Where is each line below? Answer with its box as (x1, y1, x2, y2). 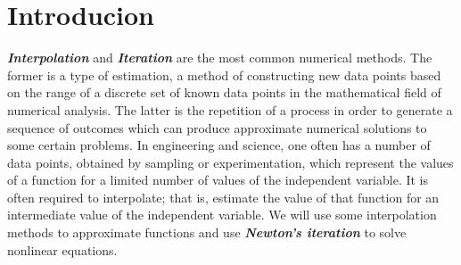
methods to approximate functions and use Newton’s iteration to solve (7, 223, 407, 242)
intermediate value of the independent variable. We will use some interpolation (7, 205, 437, 224)
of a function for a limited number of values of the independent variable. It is (7, 170, 429, 189)
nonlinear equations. (7, 240, 118, 259)
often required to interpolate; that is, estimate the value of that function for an (7, 187, 440, 206)
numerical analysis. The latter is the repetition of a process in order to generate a (7, 100, 453, 119)
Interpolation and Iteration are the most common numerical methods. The (7, 48, 432, 67)
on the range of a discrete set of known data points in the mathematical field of (7, 83, 441, 102)
